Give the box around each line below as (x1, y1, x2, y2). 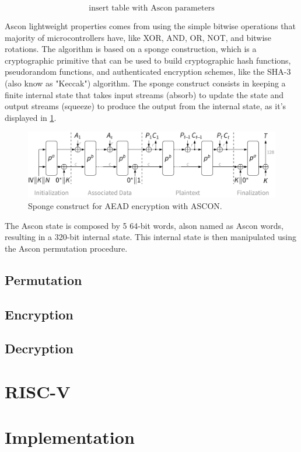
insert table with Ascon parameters (89, 4, 215, 12)
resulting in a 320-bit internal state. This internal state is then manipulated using (5, 231, 296, 243)
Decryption (5, 339, 74, 357)
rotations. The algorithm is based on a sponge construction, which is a (5, 43, 257, 55)
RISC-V (5, 379, 71, 403)
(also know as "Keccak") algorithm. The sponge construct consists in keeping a (5, 77, 286, 89)
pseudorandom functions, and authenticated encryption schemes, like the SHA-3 (5, 65, 291, 78)
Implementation (5, 425, 135, 449)
